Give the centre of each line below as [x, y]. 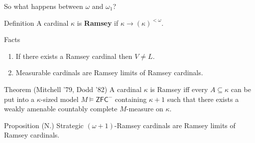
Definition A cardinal [36, 23]
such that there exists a [203, 99]
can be [241, 89]
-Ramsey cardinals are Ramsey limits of [175, 125]
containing [131, 99]
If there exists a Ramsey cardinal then [74, 56]
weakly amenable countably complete [61, 109]
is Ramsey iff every [179, 89]
